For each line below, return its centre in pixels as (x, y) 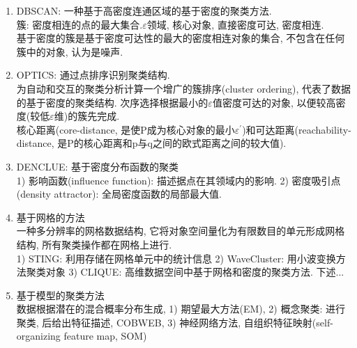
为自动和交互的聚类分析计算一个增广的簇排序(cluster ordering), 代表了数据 (184, 88)
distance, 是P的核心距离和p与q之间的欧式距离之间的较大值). (151, 143)
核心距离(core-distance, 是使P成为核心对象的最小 (126, 129)
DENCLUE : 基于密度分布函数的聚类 (97, 166)
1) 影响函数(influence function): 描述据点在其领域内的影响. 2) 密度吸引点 (178, 180)
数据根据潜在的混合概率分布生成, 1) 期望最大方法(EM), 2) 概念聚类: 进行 (181, 309)
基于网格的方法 (51, 217)
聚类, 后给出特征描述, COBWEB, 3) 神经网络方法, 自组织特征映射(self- (175, 322)
